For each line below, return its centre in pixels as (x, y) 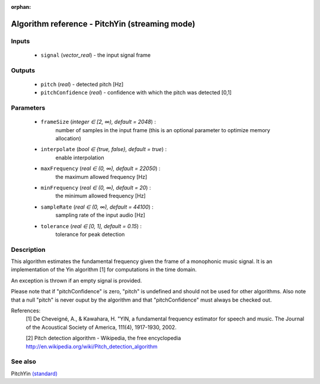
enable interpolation (80, 158)
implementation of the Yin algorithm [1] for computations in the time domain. (104, 270)
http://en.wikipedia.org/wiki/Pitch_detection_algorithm (92, 346)
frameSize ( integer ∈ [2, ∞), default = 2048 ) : (98, 122)
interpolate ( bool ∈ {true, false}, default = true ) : (104, 149)
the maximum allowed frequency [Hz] (101, 177)
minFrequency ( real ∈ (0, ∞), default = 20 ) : (96, 188)
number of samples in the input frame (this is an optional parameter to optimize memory (163, 130)
